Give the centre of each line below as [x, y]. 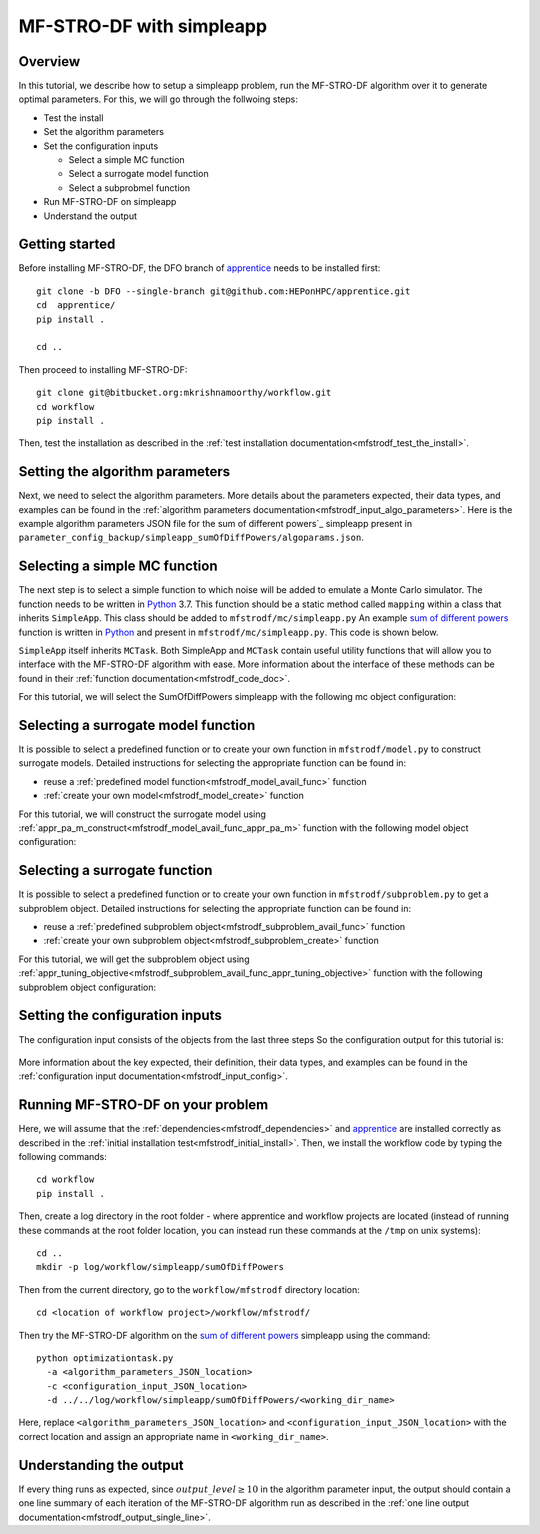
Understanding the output [101, 1465]
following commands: [62, 1156]
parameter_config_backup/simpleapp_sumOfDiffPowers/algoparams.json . [191, 537]
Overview [49, 61]
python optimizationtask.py [105, 1358]
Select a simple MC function [126, 160]
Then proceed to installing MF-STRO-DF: [103, 369]
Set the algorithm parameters [104, 132]
